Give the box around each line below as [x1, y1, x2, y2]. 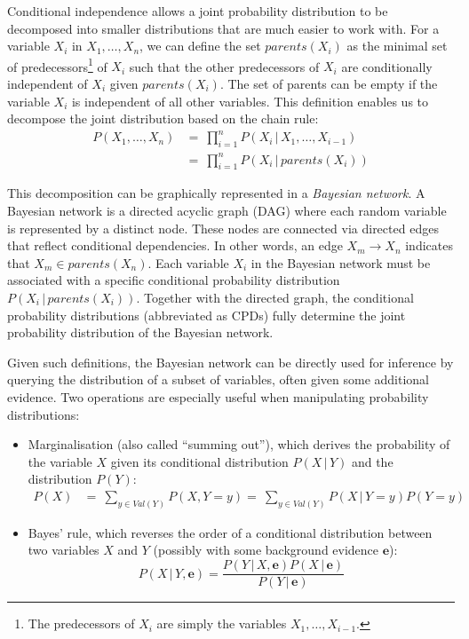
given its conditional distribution [110, 452, 289, 470]
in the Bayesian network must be [250, 253, 431, 272]
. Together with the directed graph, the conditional [136, 288, 414, 307]
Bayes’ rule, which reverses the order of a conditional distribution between [28, 523, 433, 541]
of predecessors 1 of [7, 54, 107, 75]
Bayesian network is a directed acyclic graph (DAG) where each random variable [7, 201, 447, 220]
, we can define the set [139, 36, 261, 55]
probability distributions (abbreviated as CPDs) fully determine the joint [7, 305, 406, 324]
